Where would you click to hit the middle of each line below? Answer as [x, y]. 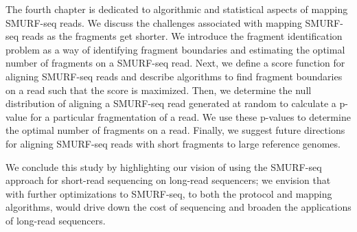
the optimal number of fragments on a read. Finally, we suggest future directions [175, 130]
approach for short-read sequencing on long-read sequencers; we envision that [168, 180]
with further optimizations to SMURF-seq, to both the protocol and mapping [169, 193]
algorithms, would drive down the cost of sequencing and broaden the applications [178, 207]
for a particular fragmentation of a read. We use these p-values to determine [191, 116]
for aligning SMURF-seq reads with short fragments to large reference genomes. [173, 143]
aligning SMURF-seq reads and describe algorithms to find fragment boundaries [174, 76]
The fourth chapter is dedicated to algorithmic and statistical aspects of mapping [177, 9]
